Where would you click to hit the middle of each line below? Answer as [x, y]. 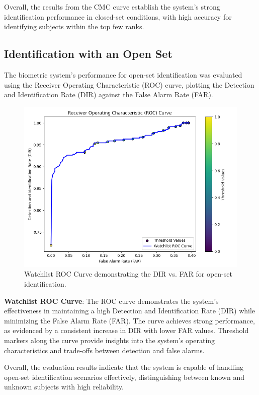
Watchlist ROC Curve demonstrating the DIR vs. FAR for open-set [128, 274]
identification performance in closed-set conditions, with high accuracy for [118, 16]
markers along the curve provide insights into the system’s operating [110, 340]
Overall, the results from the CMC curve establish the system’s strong [112, 7]
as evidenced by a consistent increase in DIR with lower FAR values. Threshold [126, 330]
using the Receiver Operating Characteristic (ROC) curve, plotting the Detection [129, 84]
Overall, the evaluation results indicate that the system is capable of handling [124, 367]
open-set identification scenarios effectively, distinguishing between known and [124, 377]
